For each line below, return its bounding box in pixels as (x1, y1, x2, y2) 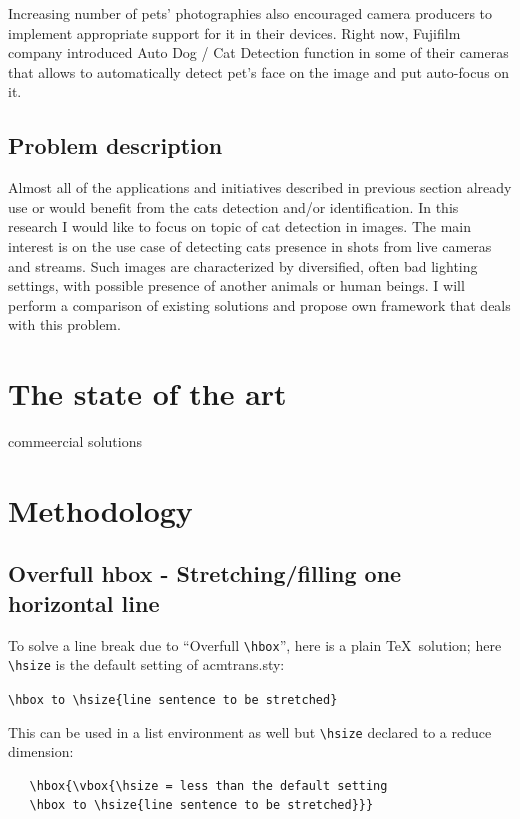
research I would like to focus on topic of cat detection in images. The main (8, 216, 472, 237)
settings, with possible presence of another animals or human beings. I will (8, 275, 465, 296)
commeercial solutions (8, 431, 142, 452)
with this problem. (8, 314, 121, 335)
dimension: (8, 741, 74, 762)
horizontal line (8, 587, 160, 618)
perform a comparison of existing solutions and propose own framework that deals (8, 294, 511, 315)
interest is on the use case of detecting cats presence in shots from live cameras (8, 235, 492, 256)
